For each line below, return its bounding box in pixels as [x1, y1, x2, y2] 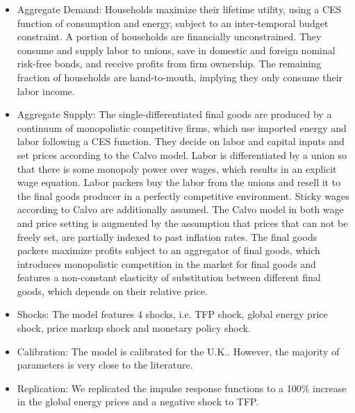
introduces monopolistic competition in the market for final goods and [17, 256, 316, 271]
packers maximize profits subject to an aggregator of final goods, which [17, 243, 320, 258]
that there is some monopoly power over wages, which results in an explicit [17, 161, 337, 176]
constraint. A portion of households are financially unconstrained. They [17, 29, 322, 44]
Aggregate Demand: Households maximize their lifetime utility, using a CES [17, 2, 342, 16]
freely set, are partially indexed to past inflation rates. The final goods [17, 229, 317, 244]
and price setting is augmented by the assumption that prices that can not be [17, 215, 348, 230]
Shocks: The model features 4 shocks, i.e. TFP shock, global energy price [17, 307, 328, 321]
